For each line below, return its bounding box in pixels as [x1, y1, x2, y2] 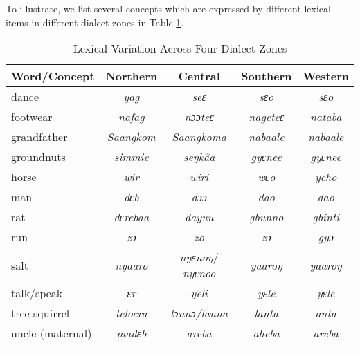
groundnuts [11, 149, 66, 165]
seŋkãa [183, 149, 215, 165]
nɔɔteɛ [184, 109, 214, 125]
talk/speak [11, 285, 63, 301]
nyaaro [115, 257, 148, 273]
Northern [105, 68, 158, 84]
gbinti [312, 209, 340, 225]
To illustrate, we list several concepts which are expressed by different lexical [6, 1, 331, 15]
